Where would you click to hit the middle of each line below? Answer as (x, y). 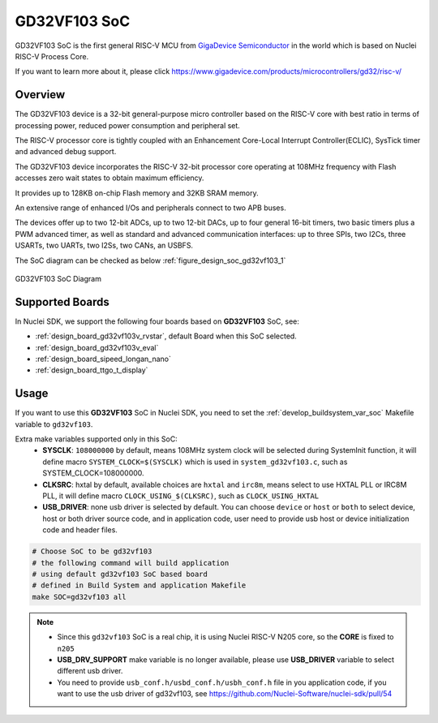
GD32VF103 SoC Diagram (58, 278)
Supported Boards (62, 301)
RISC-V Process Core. (52, 56)
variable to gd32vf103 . (54, 424)
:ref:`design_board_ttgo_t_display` (92, 370)
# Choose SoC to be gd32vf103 (92, 551)
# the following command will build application (131, 563)
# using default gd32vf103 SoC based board (120, 574)
